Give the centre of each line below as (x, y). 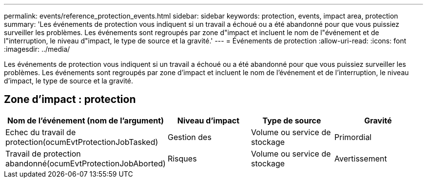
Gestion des (189, 137)
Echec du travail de (41, 132)
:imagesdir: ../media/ (37, 49)
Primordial (353, 137)
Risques (182, 158)
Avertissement (361, 158)
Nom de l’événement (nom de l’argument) (86, 120)
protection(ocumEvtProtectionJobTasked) (82, 142)
